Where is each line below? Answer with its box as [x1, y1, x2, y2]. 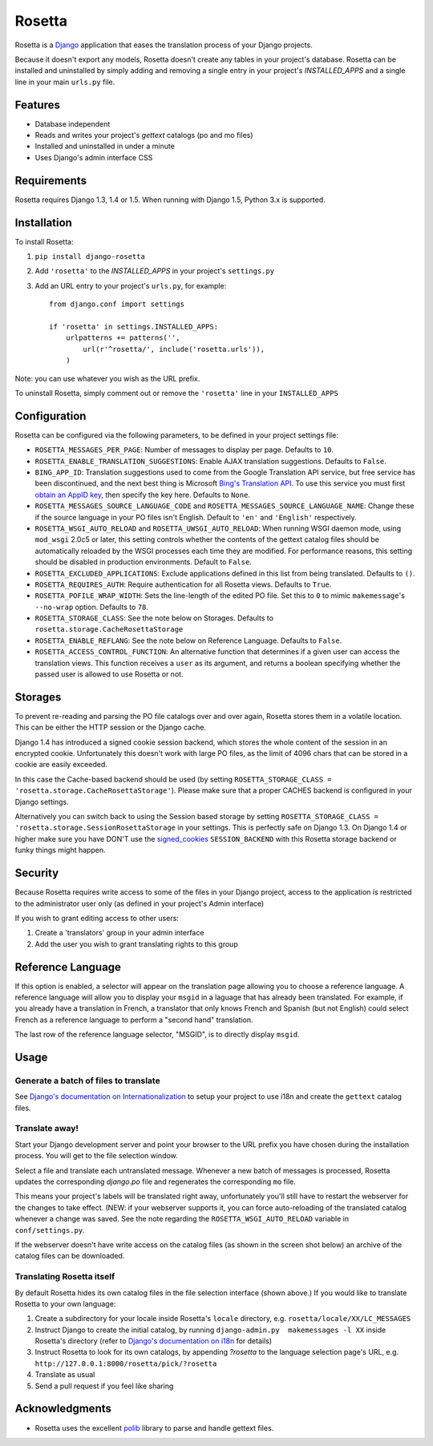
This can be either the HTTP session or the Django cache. [14, 722, 206, 733]
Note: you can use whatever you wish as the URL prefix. [14, 374, 200, 383]
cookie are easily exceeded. [14, 760, 108, 769]
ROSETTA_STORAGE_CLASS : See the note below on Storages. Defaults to [34, 613, 274, 623]
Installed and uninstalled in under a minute [34, 141, 176, 151]
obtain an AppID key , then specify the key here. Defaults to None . [34, 490, 250, 499]
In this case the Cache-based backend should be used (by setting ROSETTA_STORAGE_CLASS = [14, 774, 332, 784]
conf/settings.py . [14, 1225, 85, 1234]
